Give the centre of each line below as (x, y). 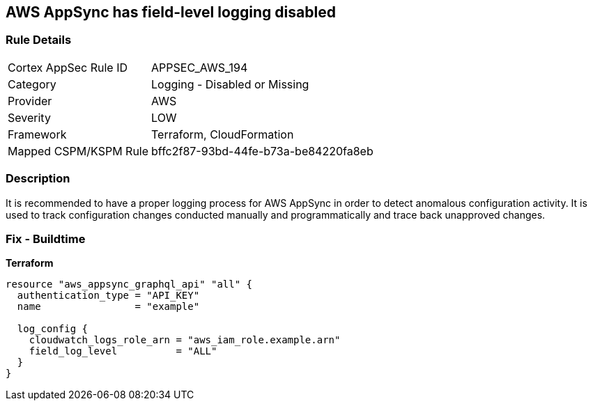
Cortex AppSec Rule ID (68, 67)
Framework (37, 134)
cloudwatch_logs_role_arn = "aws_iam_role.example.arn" (185, 340)
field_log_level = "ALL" (123, 351)
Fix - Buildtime (46, 239)
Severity (29, 117)
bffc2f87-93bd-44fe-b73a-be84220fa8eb (262, 151)
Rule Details (39, 40)
